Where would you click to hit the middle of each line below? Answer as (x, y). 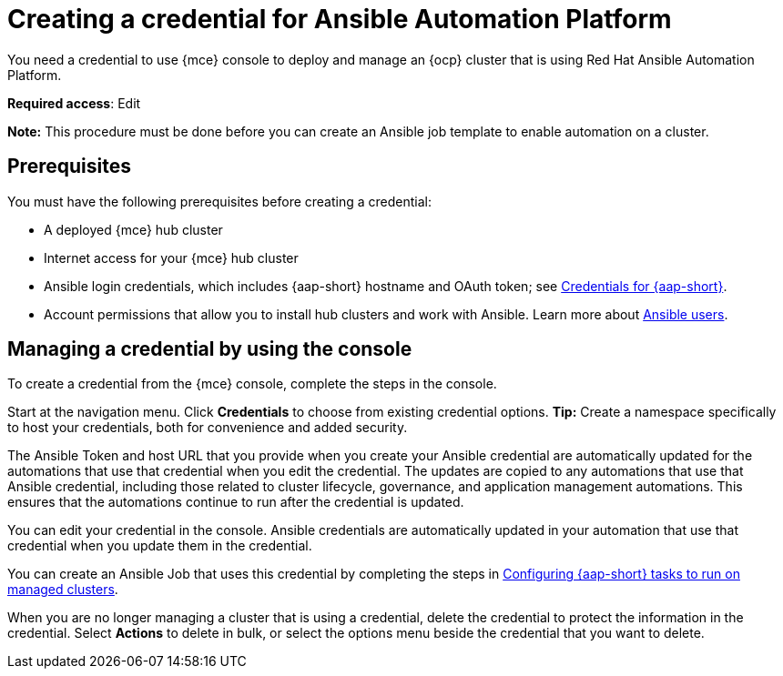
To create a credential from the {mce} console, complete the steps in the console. (252, 384)
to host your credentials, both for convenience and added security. (208, 428)
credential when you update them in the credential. (160, 546)
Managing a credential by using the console (210, 349)
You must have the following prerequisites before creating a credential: (219, 201)
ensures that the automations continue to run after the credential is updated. (236, 502)
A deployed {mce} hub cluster (133, 229)
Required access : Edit (74, 103)
